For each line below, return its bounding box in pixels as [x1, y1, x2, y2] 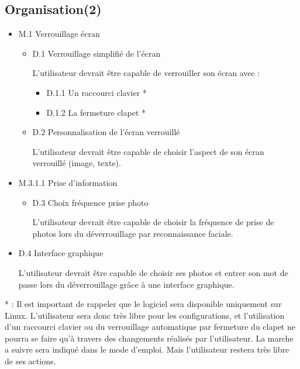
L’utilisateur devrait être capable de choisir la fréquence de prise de [32, 216, 274, 228]
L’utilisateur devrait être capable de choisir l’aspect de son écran [32, 145, 264, 157]
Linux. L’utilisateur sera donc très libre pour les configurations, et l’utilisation [5, 309, 285, 321]
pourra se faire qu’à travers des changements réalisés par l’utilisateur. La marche [5, 332, 294, 344]
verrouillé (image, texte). [32, 157, 121, 169]
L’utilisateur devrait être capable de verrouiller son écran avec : [32, 67, 260, 79]
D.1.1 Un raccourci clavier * [46, 86, 147, 98]
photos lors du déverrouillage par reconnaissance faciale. [32, 227, 233, 239]
